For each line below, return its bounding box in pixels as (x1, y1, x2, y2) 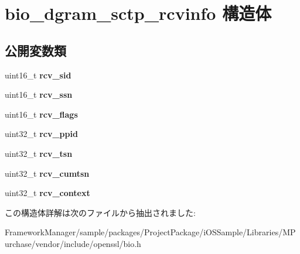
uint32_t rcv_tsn (5, 147, 73, 159)
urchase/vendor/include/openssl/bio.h (5, 237, 141, 249)
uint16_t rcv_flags (5, 108, 78, 120)
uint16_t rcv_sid (5, 68, 71, 81)
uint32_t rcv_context (5, 187, 90, 199)
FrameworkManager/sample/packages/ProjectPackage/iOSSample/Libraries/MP (5, 226, 296, 238)
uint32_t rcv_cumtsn (5, 167, 90, 179)
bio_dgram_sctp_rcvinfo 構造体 (5, 1, 272, 25)
